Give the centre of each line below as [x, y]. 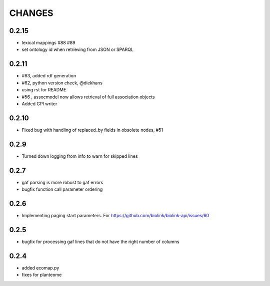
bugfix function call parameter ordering [62, 189]
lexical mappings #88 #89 [48, 43]
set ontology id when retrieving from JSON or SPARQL [78, 49]
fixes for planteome [42, 275]
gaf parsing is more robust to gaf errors [62, 182]
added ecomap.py [40, 268]
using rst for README [44, 90]
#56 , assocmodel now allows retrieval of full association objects [88, 97]
